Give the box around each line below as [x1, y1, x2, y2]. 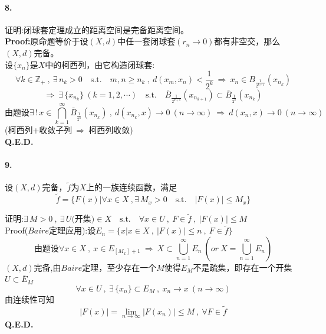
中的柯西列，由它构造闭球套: [45, 58, 155, 70]
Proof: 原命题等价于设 [5, 35, 88, 47]
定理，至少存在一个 [82, 261, 157, 273]
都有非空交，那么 [214, 35, 281, 47]
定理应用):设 [48, 224, 96, 236]
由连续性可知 [5, 293, 54, 305]
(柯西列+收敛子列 [5, 124, 73, 136]
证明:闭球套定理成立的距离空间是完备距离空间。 [5, 23, 189, 35]
